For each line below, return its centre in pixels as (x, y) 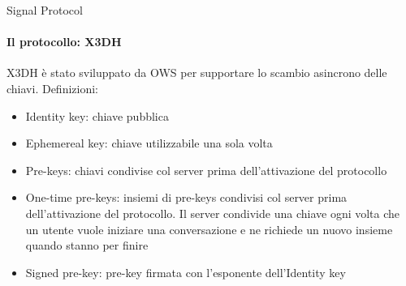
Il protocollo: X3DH (64, 42)
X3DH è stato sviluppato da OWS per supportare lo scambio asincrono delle (197, 73)
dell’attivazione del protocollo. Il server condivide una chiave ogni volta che (213, 213)
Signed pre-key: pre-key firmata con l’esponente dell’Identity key (186, 272)
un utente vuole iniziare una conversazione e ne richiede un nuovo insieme (209, 229)
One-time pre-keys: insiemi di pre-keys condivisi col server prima (186, 197)
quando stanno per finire (87, 245)
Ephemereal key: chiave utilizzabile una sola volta (149, 143)
